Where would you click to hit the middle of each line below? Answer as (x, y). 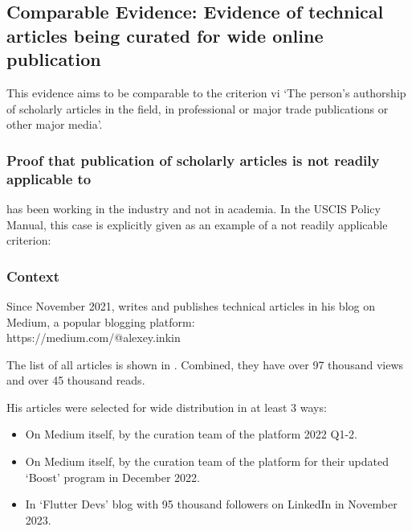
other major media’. (55, 124)
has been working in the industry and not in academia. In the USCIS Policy (194, 208)
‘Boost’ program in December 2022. (112, 477)
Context (33, 276)
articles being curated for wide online (165, 35)
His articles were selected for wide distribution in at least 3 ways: (167, 407)
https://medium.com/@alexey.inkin (94, 338)
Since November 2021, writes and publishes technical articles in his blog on (191, 305)
